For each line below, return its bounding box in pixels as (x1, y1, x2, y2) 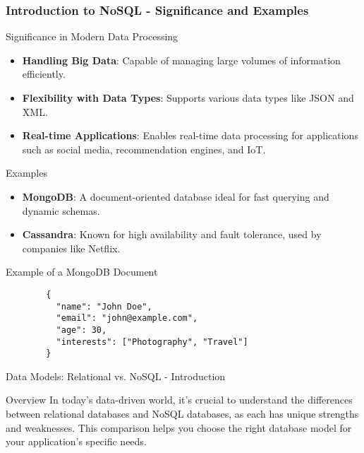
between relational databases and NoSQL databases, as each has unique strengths (6, 406, 359, 421)
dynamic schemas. (22, 203, 100, 218)
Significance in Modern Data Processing (6, 29, 178, 44)
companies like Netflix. (22, 240, 121, 255)
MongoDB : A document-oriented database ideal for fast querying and (22, 189, 329, 204)
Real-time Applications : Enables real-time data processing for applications (22, 128, 358, 143)
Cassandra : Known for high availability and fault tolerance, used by (22, 227, 322, 242)
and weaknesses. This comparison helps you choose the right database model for (6, 420, 352, 435)
